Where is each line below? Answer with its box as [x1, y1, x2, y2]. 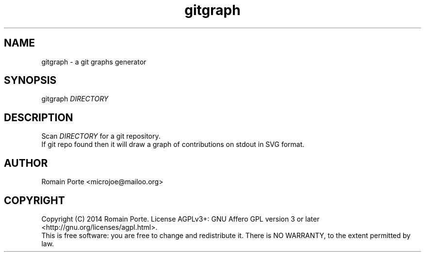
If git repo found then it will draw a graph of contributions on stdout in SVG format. [41, 140, 305, 149]
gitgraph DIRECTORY [41, 95, 109, 103]
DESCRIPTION [4, 111, 73, 124]
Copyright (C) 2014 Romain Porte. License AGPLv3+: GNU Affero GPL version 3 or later [41, 214, 320, 223]
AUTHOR [4, 157, 48, 169]
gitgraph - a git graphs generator [41, 57, 147, 66]
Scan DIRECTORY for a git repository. [41, 132, 161, 141]
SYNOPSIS [4, 74, 57, 87]
